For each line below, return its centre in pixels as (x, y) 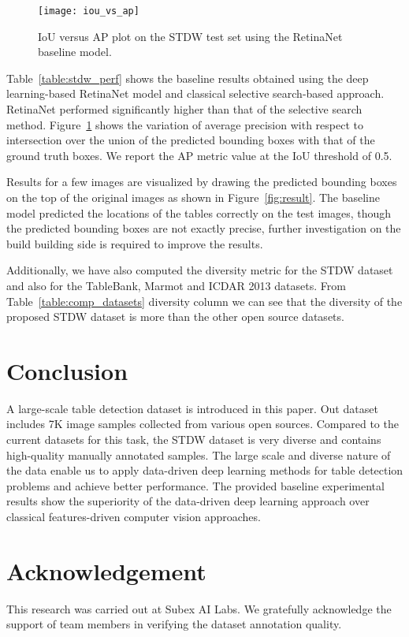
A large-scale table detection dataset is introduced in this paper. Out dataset (192, 408)
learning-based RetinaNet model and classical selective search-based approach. (195, 93)
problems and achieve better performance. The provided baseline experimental (195, 485)
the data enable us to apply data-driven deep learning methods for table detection (205, 470)
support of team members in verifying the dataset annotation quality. (174, 624)
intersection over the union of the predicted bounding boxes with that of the (191, 140)
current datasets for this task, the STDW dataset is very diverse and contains (194, 440)
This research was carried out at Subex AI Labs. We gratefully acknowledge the (199, 608)
